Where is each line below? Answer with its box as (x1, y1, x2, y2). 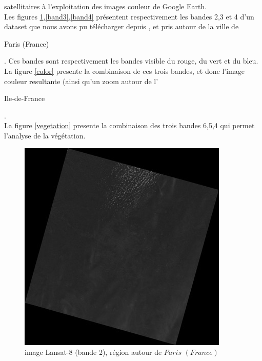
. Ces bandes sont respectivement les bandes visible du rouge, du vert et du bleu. (4, 55, 258, 66)
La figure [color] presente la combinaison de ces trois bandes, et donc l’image (4, 65, 245, 76)
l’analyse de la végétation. (4, 130, 86, 141)
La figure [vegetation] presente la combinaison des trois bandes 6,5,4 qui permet (4, 120, 255, 131)
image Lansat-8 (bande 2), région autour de (25, 347, 162, 357)
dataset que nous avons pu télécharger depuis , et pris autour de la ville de (4, 21, 239, 32)
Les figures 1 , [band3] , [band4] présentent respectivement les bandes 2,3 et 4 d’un (4, 11, 254, 22)
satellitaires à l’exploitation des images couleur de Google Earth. (4, 1, 207, 11)
